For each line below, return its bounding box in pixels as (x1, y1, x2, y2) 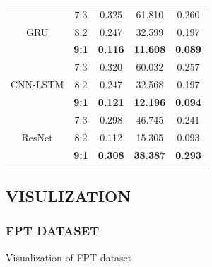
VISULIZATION (6, 184, 131, 206)
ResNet (21, 129, 53, 144)
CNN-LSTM (11, 77, 64, 92)
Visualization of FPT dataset (6, 249, 132, 264)
